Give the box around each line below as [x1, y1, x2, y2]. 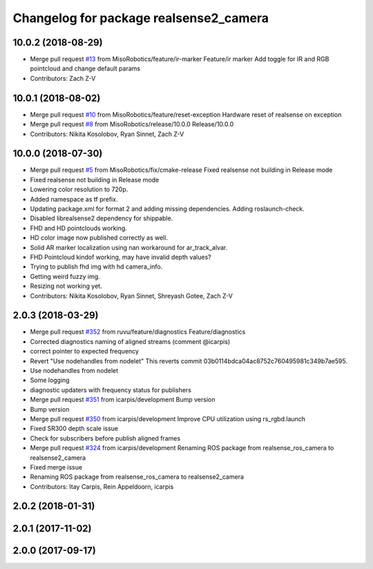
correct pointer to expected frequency [30, 347, 140, 356]
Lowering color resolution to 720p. [30, 185, 128, 193]
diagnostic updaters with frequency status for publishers [30, 385, 191, 394]
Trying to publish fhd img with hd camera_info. [30, 262, 163, 271]
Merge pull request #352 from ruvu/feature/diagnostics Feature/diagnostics [30, 328, 246, 336]
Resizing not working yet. [30, 282, 103, 290]
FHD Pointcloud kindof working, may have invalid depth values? [30, 253, 211, 261]
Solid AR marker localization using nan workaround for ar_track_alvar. [30, 243, 228, 251]
